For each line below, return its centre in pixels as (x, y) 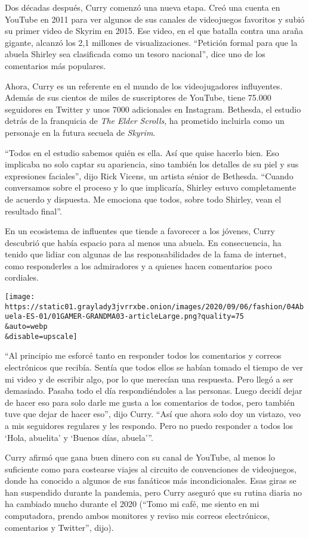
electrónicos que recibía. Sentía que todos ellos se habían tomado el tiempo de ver (154, 367)
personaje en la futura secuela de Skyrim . (80, 132)
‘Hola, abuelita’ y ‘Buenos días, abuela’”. (79, 437)
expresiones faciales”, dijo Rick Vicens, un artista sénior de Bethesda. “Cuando (149, 175)
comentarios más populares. (55, 65)
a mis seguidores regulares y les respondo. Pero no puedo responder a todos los (149, 425)
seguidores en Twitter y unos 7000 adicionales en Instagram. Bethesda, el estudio (153, 109)
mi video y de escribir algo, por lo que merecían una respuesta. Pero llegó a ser (149, 379)
